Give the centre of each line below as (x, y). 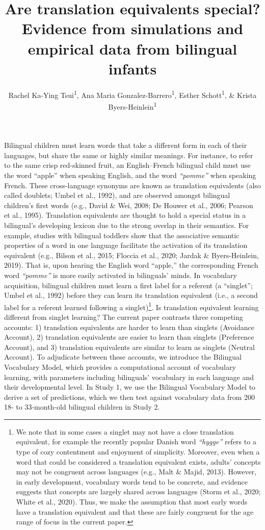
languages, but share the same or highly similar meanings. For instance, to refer (129, 155)
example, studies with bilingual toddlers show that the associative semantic (122, 235)
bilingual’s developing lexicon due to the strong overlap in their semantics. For (127, 225)
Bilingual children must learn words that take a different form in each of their (126, 145)
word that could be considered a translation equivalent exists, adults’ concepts (138, 461)
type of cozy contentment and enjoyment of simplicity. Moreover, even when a (138, 452)
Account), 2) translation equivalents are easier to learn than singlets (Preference (129, 337)
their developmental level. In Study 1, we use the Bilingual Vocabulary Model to (130, 387)
